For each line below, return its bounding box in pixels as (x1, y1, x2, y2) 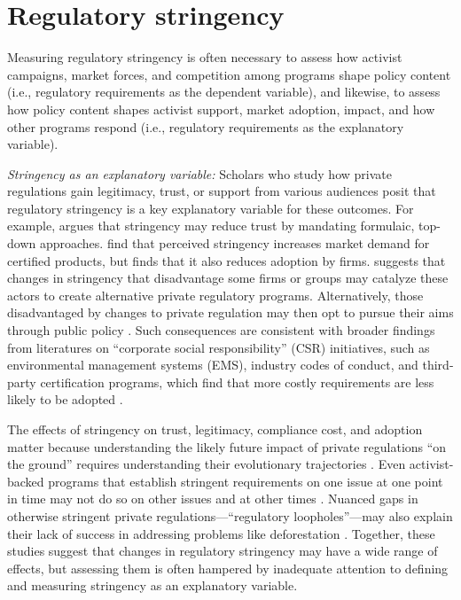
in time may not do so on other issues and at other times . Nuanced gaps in (7, 489, 418, 508)
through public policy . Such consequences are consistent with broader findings (7, 321, 435, 339)
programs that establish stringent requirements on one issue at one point (48, 471, 443, 490)
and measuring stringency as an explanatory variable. (7, 576, 298, 595)
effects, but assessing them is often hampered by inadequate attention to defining (7, 558, 449, 577)
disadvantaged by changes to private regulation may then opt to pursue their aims (7, 303, 454, 322)
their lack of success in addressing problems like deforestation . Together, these (7, 524, 435, 542)
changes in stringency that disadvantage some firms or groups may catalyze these (7, 269, 449, 287)
